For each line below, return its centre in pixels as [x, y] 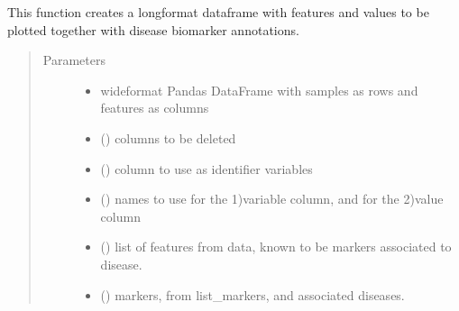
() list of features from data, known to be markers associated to [276, 247]
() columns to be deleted [168, 137]
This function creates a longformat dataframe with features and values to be [218, 12]
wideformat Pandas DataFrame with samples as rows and [259, 90]
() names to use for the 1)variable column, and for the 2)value [272, 199]
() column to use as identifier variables [207, 168]
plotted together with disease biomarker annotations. [153, 29]
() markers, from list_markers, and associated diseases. [252, 294]
